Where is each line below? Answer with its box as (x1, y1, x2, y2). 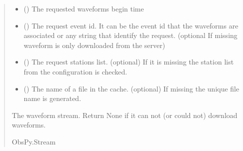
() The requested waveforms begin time (23, 3, 144, 13)
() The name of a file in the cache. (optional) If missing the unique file (23, 83, 239, 93)
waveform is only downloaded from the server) (23, 39, 165, 50)
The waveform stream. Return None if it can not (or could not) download (11, 109, 237, 120)
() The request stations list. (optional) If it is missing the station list (23, 56, 234, 67)
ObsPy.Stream (11, 136, 56, 146)
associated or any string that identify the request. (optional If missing (23, 30, 237, 40)
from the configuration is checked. (23, 66, 127, 76)
